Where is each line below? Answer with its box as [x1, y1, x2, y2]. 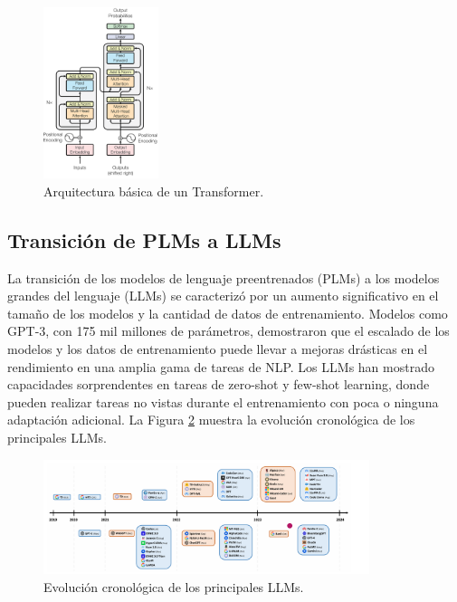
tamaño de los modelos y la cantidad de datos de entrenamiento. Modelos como [7, 303, 448, 322]
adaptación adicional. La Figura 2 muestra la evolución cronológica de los [7, 410, 415, 429]
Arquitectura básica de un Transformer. [43, 181, 264, 200]
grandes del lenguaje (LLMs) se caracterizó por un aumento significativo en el [7, 286, 439, 305]
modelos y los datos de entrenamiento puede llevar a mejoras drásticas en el [7, 339, 428, 358]
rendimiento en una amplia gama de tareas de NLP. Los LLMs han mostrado [7, 357, 434, 376]
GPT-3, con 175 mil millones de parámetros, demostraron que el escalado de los [7, 321, 450, 340]
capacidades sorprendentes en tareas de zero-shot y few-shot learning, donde [7, 375, 430, 394]
